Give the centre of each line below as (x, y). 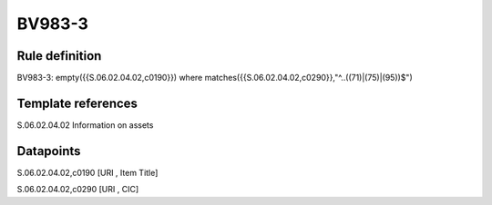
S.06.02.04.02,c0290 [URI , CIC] (78, 190)
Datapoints (49, 151)
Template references (77, 103)
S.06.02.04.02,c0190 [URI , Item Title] (87, 172)
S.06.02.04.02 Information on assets (85, 125)
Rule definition (59, 56)
